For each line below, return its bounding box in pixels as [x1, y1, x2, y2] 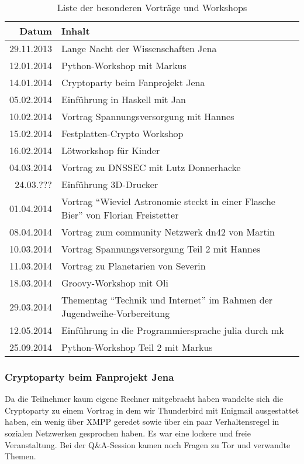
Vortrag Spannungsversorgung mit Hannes [61, 110, 234, 123]
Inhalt [61, 24, 90, 37]
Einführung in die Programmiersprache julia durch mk [61, 323, 284, 337]
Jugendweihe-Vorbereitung [61, 306, 170, 320]
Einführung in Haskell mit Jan [61, 93, 186, 106]
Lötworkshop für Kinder [61, 144, 160, 157]
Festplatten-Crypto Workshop [61, 127, 184, 140]
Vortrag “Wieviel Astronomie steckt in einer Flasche [61, 195, 275, 208]
